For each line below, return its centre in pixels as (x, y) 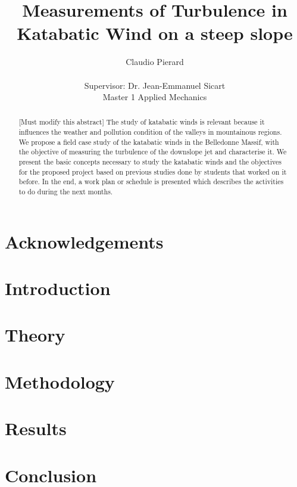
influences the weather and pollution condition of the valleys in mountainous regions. (150, 132)
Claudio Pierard (155, 62)
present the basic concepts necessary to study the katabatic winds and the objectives (150, 162)
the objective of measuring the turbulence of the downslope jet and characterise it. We (153, 152)
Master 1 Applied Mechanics (155, 97)
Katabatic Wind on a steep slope (155, 33)
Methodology (60, 381)
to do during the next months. (66, 192)
